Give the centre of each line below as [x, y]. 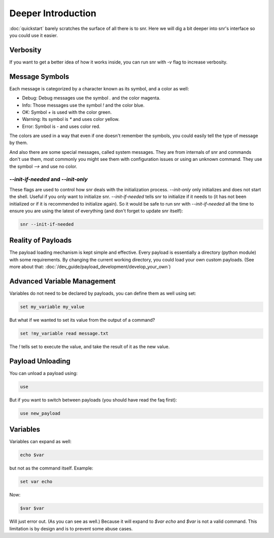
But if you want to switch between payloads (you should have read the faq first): [93, 400]
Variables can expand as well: [41, 442]
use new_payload [40, 413]
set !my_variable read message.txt [64, 333]
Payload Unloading [40, 361]
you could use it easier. [33, 35]
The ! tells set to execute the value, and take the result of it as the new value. [90, 347]
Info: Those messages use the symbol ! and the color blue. [83, 105]
